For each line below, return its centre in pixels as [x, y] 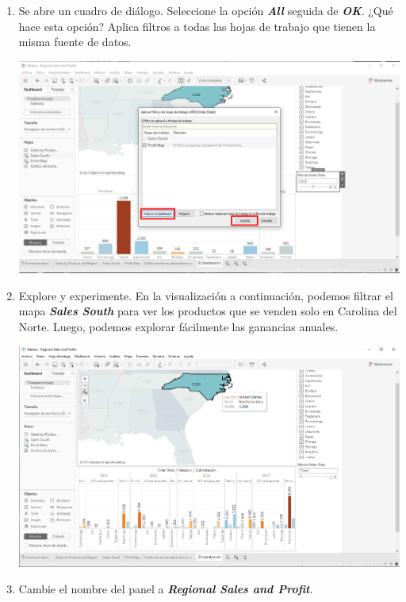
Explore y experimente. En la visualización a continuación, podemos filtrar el [206, 295]
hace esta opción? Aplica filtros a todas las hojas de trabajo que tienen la [197, 26]
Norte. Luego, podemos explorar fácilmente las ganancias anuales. [178, 326]
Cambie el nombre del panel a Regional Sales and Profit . [166, 589]
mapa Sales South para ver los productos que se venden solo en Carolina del [208, 311]
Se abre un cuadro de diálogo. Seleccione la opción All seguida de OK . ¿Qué [206, 10]
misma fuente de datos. [75, 42]
